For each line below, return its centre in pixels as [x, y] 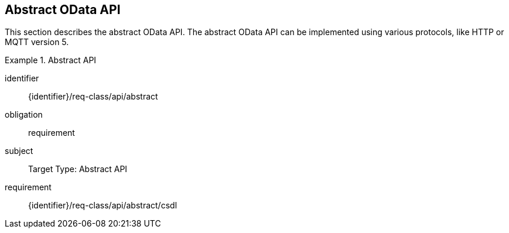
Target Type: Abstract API [78, 169]
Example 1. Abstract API [51, 60]
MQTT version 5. [37, 42]
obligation [24, 115]
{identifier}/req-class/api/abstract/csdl [103, 205]
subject [19, 151]
